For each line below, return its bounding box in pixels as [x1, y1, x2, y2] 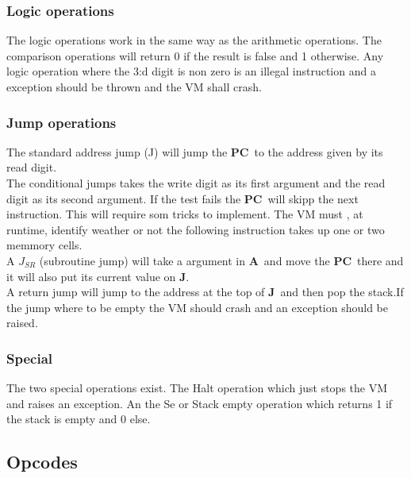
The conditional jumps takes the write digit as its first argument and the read [6, 175, 386, 191]
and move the [263, 252, 330, 268]
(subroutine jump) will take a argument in [39, 252, 246, 268]
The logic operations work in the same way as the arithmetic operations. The [6, 32, 382, 48]
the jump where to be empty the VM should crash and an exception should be [6, 299, 388, 315]
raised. [6, 314, 38, 331]
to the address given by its [254, 143, 383, 160]
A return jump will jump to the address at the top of [6, 283, 265, 300]
